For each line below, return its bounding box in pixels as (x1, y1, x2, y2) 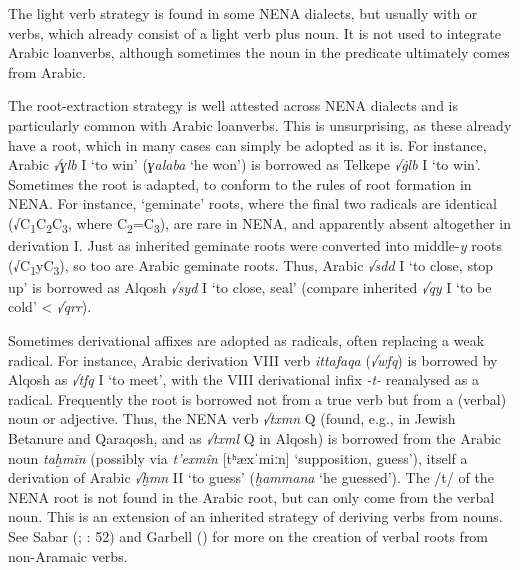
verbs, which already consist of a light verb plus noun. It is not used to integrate (8, 22, 501, 43)
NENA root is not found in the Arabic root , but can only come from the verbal (8, 486, 495, 507)
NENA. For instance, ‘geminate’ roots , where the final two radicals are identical (8, 193, 497, 214)
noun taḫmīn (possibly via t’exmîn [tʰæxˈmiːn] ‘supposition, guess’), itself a (8, 447, 468, 468)
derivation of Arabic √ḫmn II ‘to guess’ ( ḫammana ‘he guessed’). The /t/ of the (8, 467, 494, 488)
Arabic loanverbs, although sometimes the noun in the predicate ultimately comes (8, 42, 510, 63)
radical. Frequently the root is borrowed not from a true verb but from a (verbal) (8, 388, 507, 409)
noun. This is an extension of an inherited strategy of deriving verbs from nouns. (8, 506, 503, 527)
